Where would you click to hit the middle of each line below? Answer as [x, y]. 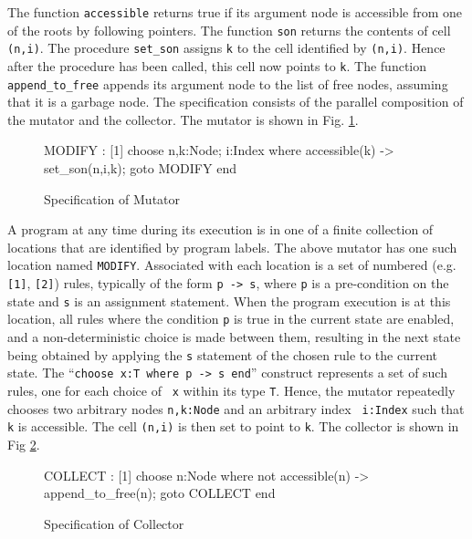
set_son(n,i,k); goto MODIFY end [140, 168]
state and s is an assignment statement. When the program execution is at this [229, 301]
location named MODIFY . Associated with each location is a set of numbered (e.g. [232, 265]
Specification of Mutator [112, 198]
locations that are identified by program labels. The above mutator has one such [232, 247]
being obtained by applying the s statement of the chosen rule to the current [223, 354]
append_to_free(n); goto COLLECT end [160, 493]
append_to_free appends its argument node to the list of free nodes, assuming [228, 83]
